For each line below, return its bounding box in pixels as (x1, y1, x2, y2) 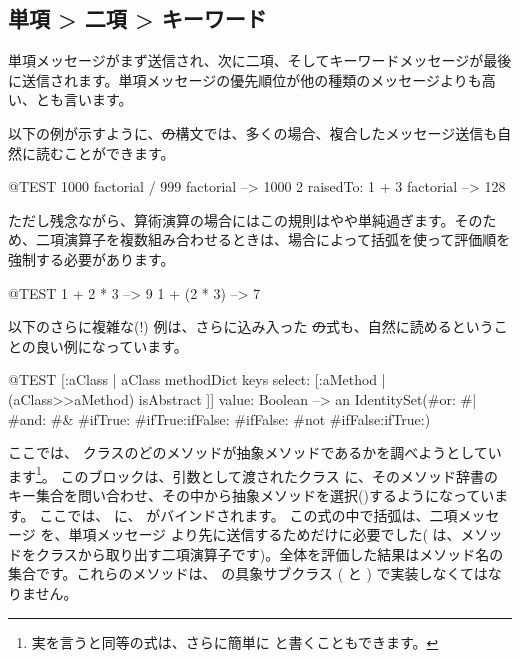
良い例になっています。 (35, 335, 188, 356)
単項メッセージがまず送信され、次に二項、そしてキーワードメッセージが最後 (8, 50, 512, 71)
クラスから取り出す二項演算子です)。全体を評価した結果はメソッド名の (35, 543, 504, 564)
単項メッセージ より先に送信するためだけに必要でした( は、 (68, 524, 461, 545)
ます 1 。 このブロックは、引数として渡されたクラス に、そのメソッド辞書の (8, 462, 499, 486)
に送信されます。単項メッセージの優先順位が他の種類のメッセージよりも (8, 69, 482, 90)
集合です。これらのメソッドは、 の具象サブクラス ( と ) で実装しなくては (8, 563, 488, 584)
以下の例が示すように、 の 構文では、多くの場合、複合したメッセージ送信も (8, 122, 498, 143)
